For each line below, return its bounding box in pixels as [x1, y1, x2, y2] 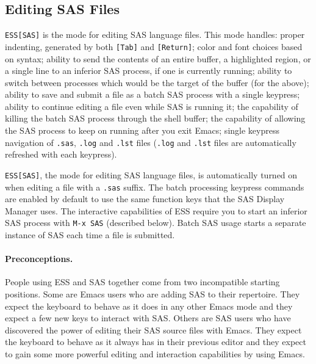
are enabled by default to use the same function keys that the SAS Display [5, 192, 285, 205]
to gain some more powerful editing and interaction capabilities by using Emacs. [5, 348, 305, 360]
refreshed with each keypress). [5, 148, 117, 161]
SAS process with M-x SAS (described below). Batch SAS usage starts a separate [5, 216, 306, 229]
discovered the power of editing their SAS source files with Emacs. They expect [5, 323, 302, 336]
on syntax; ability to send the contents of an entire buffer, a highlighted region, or [5, 52, 311, 65]
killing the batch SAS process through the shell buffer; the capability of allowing [5, 112, 306, 125]
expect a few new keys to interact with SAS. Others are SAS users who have [5, 311, 291, 324]
